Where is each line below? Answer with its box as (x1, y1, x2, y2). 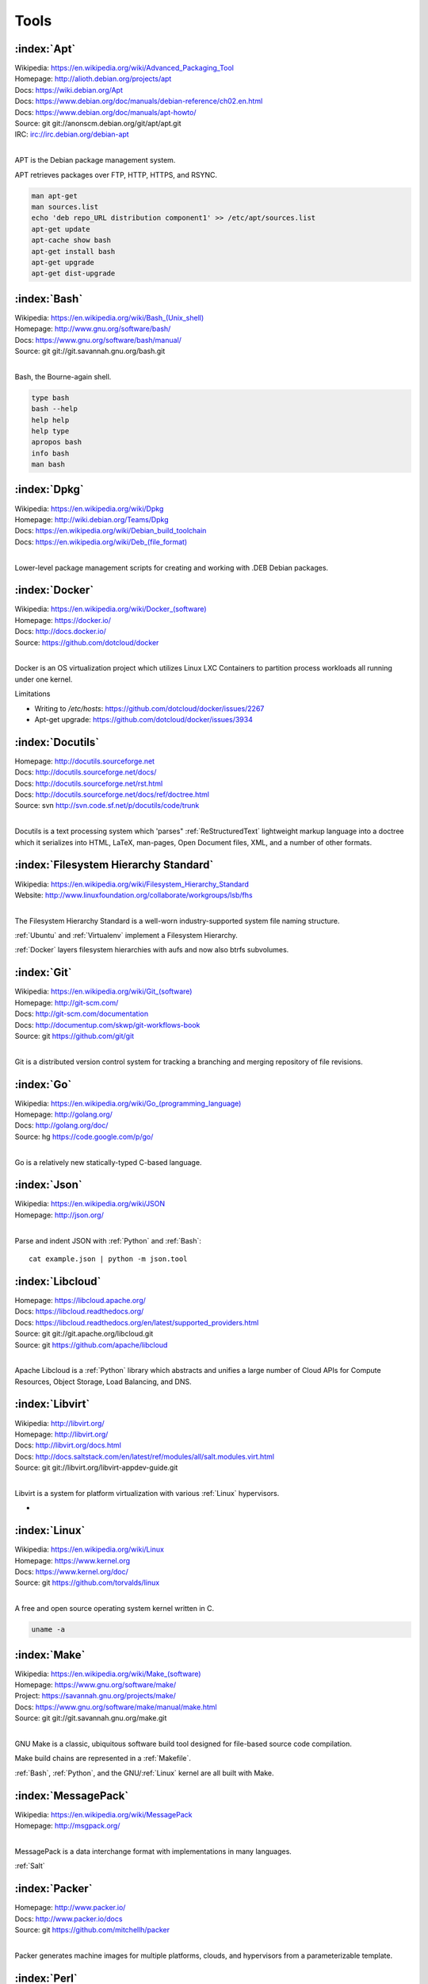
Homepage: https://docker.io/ (14, 615, 111, 625)
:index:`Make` (14, 1648, 86, 1662)
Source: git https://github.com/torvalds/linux (14, 1578, 160, 1587)
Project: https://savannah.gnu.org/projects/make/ (14, 1691, 176, 1701)
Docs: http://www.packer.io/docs (14, 1913, 123, 1924)
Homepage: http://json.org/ (14, 1210, 105, 1220)
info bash (31, 448, 70, 458)
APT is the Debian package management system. (14, 156, 176, 165)
